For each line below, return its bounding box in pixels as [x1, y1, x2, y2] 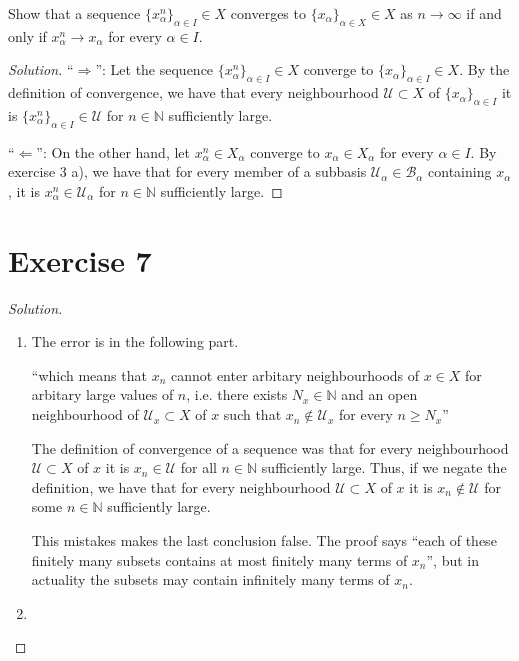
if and [466, 3, 502, 23]
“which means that [31, 364, 147, 385]
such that [223, 404, 282, 425]
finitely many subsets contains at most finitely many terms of [31, 549, 408, 570]
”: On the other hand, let [36, 141, 191, 162]
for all [180, 457, 217, 478]
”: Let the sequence [95, 59, 214, 80]
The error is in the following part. [31, 331, 239, 352]
